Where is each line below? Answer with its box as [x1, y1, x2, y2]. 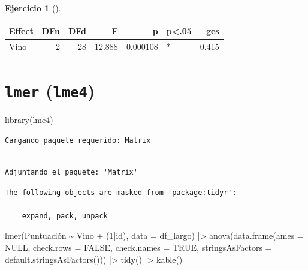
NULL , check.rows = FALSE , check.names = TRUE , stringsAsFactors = [5, 241, 272, 254]
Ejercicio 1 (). [5, 2, 61, 14]
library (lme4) [5, 113, 53, 126]
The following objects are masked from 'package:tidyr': [5, 188, 237, 197]
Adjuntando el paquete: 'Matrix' [5, 168, 138, 177]
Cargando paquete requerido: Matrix [5, 136, 151, 145]
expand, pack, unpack [22, 211, 108, 220]
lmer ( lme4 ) [5, 78, 95, 103]
